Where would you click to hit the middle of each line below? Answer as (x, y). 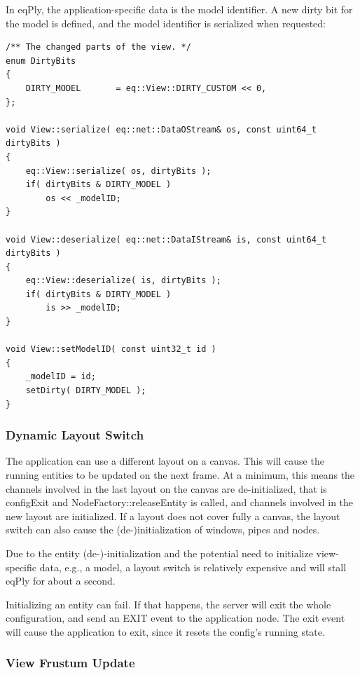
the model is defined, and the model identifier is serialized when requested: (166, 23)
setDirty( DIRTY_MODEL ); (86, 391)
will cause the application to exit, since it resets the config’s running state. (165, 631)
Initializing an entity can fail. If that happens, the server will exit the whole (168, 604)
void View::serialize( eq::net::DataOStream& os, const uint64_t (161, 129)
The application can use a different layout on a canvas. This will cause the (165, 461)
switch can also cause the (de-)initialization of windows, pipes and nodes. (163, 530)
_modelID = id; (61, 377)
